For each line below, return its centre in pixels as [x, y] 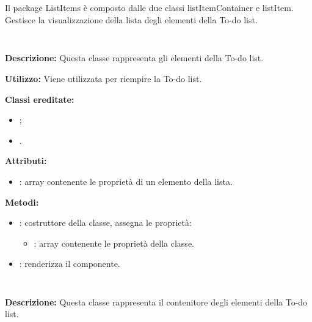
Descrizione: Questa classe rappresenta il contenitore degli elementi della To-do [156, 301]
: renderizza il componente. [70, 264]
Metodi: [22, 202]
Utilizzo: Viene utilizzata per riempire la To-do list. [103, 78]
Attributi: [26, 161]
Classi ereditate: [40, 99]
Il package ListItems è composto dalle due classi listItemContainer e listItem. [149, 8]
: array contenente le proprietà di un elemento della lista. [126, 181]
